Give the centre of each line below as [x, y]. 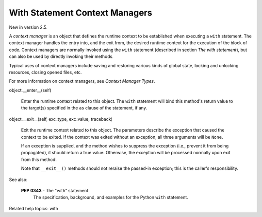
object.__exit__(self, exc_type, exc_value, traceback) [61, 119]
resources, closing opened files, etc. [45, 72]
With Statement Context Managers [81, 13]
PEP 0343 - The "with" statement [55, 190]
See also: [18, 180]
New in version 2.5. [28, 27]
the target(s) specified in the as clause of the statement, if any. [84, 108]
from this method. [39, 159]
